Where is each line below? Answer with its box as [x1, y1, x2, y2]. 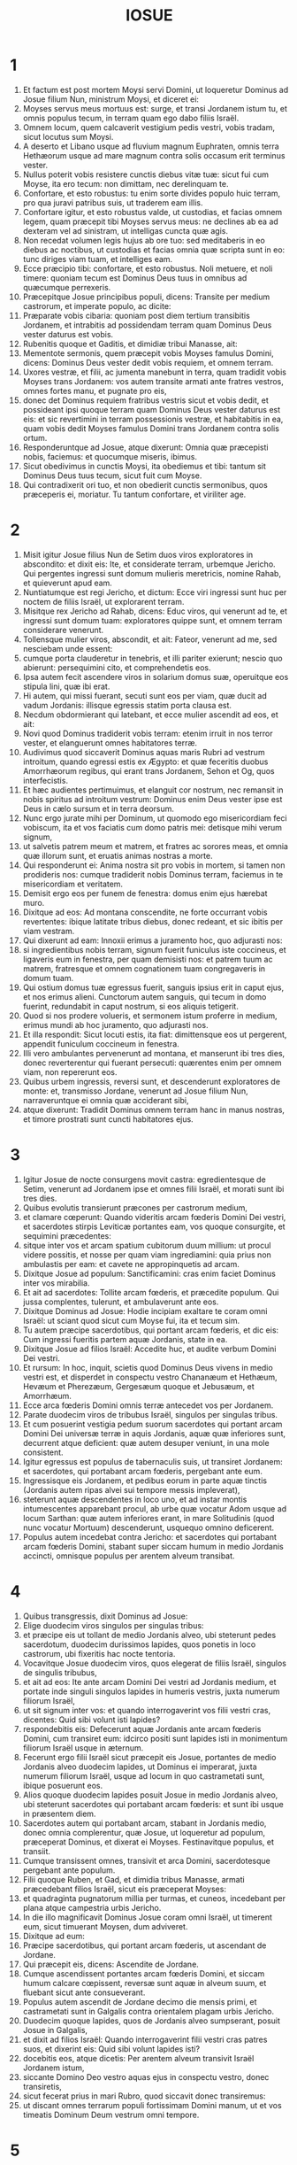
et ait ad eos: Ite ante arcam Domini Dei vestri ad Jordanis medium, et [22, 1676, 277, 1687]
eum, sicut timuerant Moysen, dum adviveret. [22, 1921, 188, 1931]
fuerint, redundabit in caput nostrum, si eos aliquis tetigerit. [22, 1001, 240, 1011]
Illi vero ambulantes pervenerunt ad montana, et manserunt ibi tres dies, [22, 1048, 286, 1058]
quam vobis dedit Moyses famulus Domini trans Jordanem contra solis [22, 422, 279, 434]
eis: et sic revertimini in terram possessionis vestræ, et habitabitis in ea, [22, 414, 284, 424]
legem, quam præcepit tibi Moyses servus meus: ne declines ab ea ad [22, 216, 279, 227]
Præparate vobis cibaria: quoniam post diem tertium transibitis [22, 310, 250, 321]
